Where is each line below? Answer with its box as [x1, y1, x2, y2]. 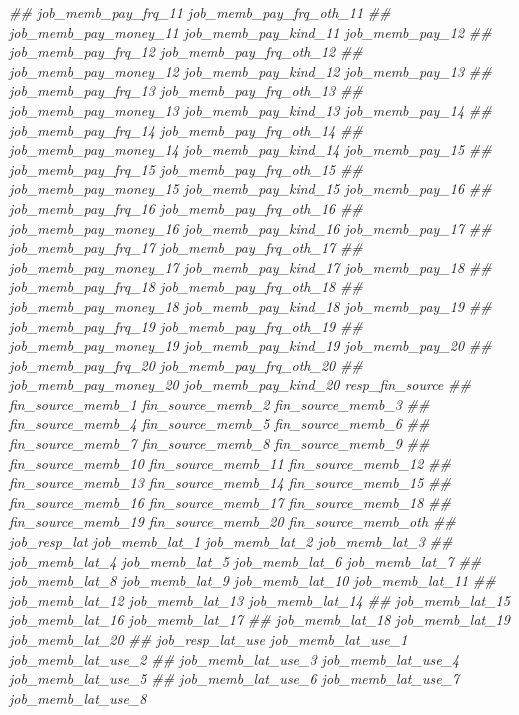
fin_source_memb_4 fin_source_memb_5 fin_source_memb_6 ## [9, 413, 430, 434]
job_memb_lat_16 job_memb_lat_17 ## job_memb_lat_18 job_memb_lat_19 [9, 609, 510, 630]
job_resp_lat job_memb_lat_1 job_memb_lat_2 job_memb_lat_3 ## [9, 531, 453, 552]
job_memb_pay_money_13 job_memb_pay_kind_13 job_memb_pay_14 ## [9, 99, 492, 120]
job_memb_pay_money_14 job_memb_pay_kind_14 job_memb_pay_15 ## [9, 139, 492, 160]
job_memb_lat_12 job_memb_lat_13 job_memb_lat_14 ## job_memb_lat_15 [9, 589, 510, 610]
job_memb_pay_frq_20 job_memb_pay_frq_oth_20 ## [9, 354, 363, 375]
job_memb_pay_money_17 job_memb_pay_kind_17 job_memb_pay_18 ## [9, 256, 492, 277]
